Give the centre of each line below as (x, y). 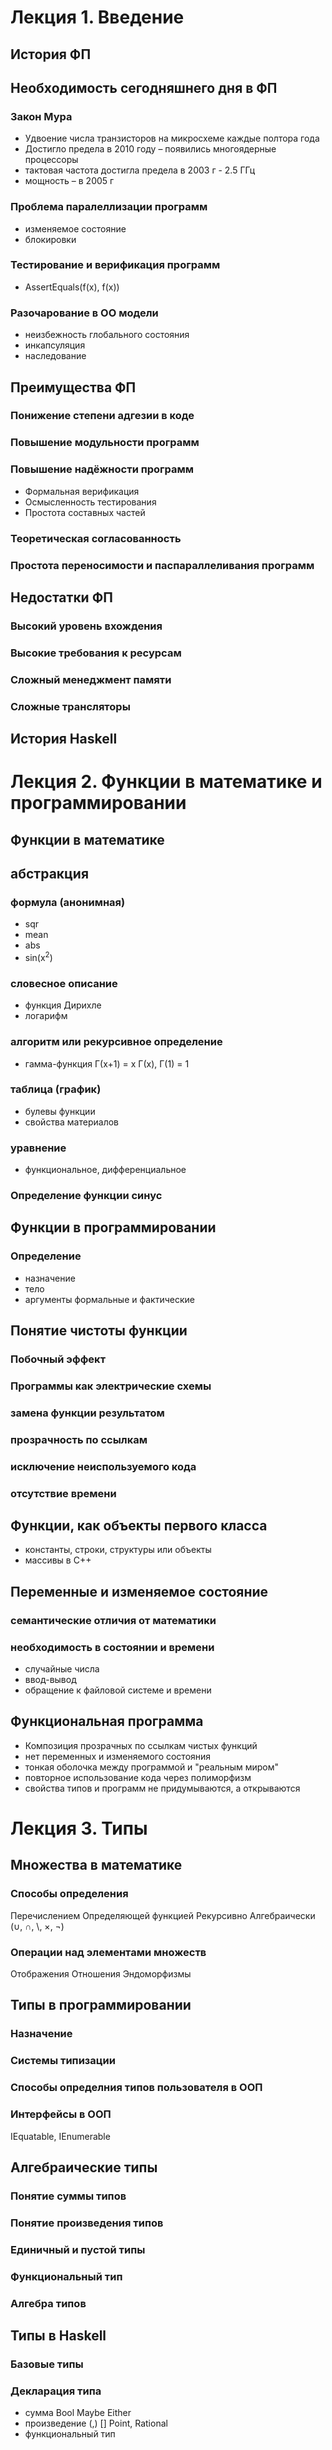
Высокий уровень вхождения (86, 626)
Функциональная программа (107, 1721)
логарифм (46, 1016)
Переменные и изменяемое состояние (139, 1591)
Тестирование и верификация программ (115, 265)
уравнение (38, 1148)
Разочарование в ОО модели (84, 313)
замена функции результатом (87, 1413)
